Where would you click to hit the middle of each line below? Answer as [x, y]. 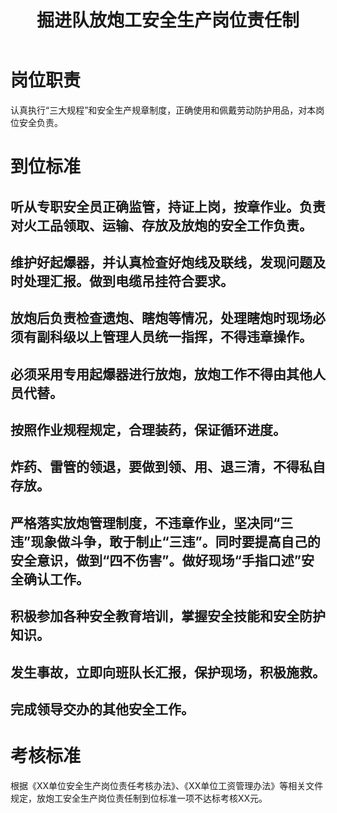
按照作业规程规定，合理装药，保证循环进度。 [148, 430]
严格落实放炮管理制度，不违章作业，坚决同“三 [152, 522]
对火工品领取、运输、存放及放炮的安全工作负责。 [161, 225]
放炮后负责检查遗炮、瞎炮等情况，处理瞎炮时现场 [161, 318]
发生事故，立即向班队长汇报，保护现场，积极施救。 [168, 672]
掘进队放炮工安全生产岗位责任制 [168, 20]
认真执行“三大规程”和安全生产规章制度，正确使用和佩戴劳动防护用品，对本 [163, 110]
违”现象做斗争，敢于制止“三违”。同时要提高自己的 [165, 541]
